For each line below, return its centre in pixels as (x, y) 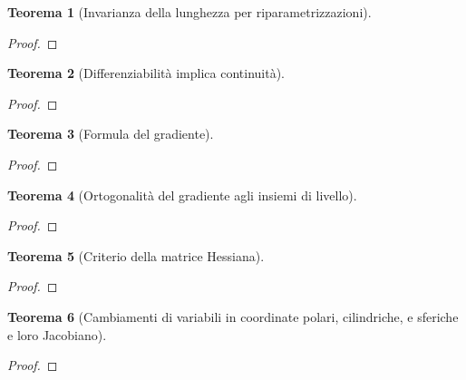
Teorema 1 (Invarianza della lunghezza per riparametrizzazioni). (189, 12)
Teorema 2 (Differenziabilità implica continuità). (146, 73)
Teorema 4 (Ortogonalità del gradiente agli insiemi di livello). (182, 195)
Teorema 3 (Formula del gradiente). (111, 134)
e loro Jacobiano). (57, 334)
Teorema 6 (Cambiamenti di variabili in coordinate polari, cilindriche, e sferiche (233, 316)
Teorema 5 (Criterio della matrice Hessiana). (136, 255)
